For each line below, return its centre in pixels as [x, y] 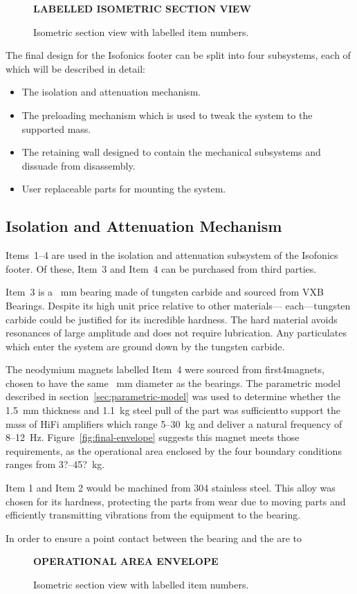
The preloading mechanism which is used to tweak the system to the [167, 115]
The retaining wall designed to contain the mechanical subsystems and [171, 152]
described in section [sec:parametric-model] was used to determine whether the [173, 396]
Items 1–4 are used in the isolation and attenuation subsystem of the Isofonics [172, 255]
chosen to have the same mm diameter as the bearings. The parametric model [173, 382]
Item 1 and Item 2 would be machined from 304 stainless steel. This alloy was [171, 488]
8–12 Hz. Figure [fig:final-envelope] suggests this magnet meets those [153, 437]
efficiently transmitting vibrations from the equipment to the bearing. [153, 515]
